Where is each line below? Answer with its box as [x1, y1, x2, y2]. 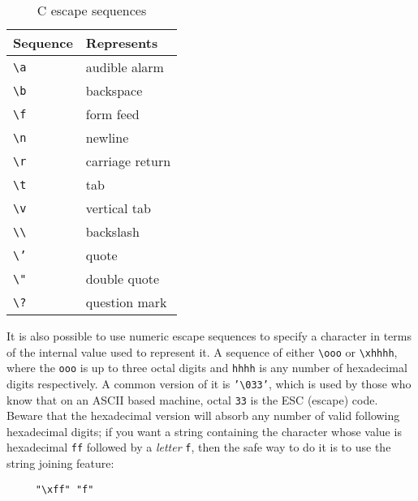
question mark [85, 293, 167, 311]
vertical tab [85, 199, 151, 217]
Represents [85, 33, 158, 52]
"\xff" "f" [35, 483, 94, 495]
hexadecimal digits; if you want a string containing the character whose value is [6, 422, 402, 439]
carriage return [85, 152, 171, 170]
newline [85, 128, 129, 147]
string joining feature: [6, 455, 114, 472]
